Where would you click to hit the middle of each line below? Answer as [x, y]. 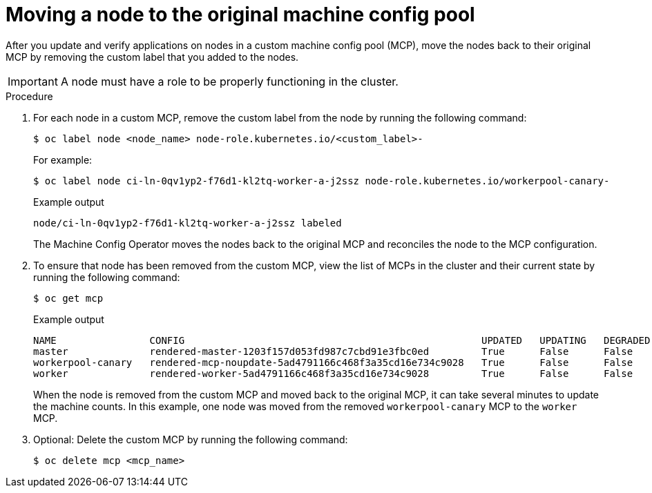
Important [33, 81]
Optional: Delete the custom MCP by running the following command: [191, 439]
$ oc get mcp [68, 298]
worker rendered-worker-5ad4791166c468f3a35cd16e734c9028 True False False [333, 373]
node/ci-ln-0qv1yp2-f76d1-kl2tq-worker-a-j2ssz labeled [188, 223]
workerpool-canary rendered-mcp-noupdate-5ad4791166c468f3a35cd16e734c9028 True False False [333, 362]
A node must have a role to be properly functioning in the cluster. [229, 81]
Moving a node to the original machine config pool [240, 14]
